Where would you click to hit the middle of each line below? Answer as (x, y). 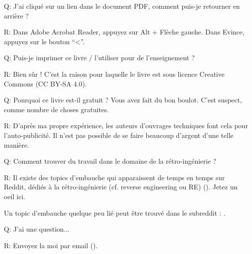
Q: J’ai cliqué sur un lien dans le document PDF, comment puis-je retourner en (122, 6)
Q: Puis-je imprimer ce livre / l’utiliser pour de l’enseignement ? (99, 58)
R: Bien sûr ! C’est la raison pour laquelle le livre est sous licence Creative (114, 74)
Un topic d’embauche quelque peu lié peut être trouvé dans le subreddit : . (115, 212)
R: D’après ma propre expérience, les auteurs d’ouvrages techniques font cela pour (126, 126)
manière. (17, 144)
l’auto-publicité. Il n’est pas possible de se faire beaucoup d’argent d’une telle (119, 135)
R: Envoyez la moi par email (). (51, 245)
